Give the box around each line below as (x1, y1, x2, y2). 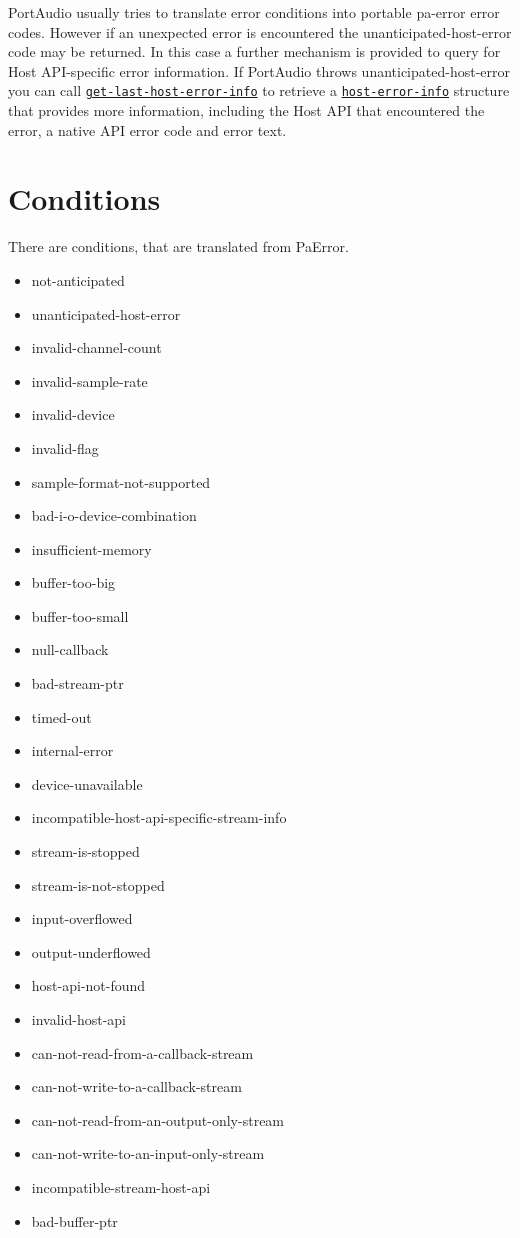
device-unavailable (31, 773, 143, 794)
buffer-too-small (31, 605, 129, 626)
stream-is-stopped (31, 841, 140, 862)
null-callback (31, 639, 109, 660)
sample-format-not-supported (31, 471, 211, 492)
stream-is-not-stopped (31, 874, 165, 895)
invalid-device (31, 404, 115, 425)
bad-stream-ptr (31, 673, 124, 694)
